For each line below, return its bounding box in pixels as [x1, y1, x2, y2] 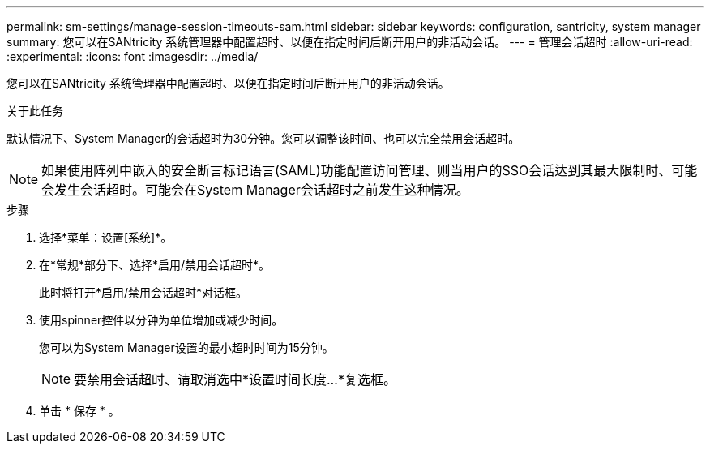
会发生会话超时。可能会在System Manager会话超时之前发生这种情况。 [41, 182, 469, 198]
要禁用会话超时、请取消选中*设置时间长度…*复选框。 [74, 371, 396, 388]
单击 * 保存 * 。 [39, 404, 120, 418]
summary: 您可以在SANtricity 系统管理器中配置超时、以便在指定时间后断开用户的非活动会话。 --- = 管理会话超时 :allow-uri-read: [6, 35, 693, 49]
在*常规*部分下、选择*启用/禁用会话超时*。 [39, 258, 271, 272]
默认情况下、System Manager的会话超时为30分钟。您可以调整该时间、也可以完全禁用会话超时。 [6, 131, 520, 145]
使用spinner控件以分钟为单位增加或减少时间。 [39, 313, 284, 327]
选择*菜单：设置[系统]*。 [39, 230, 173, 244]
